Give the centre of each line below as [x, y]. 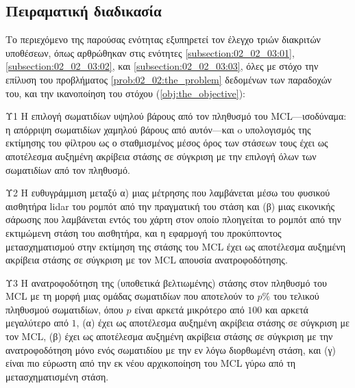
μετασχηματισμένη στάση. [57, 376]
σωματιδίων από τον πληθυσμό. [68, 169]
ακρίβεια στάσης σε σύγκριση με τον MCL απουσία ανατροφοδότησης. [147, 260]
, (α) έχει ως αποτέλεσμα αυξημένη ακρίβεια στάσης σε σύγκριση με [213, 323]
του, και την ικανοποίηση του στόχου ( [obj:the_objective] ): [126, 93]
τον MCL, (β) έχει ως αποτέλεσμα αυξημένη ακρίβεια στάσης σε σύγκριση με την [169, 336]
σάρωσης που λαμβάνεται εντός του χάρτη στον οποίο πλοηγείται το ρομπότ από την [173, 219]
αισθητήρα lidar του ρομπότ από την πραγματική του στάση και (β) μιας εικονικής [170, 206]
